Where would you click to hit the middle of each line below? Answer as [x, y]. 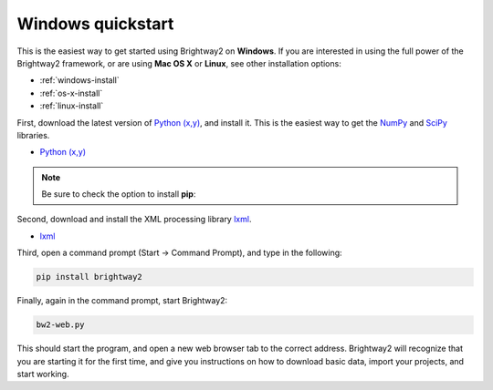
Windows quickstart [95, 24]
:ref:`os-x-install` [71, 93]
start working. [43, 374]
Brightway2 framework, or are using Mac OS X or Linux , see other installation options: [179, 63]
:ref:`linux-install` [72, 106]
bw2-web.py [60, 325]
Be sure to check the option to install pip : [119, 194]
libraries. [33, 135]
